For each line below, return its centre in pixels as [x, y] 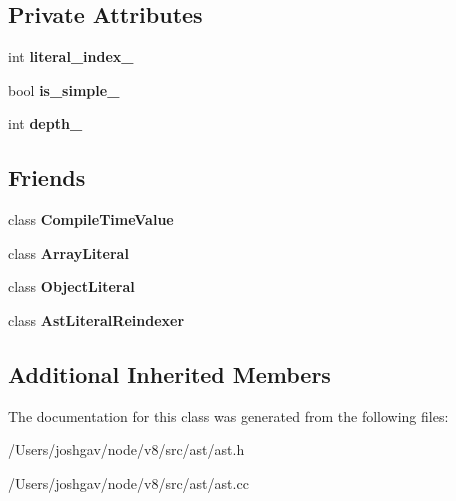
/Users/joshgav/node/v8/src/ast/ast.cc [128, 482]
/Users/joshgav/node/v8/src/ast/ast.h [126, 449]
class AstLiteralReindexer [96, 319]
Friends [47, 177]
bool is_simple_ [64, 89]
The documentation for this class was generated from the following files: [228, 415]
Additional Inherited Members [169, 373]
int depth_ [45, 123]
